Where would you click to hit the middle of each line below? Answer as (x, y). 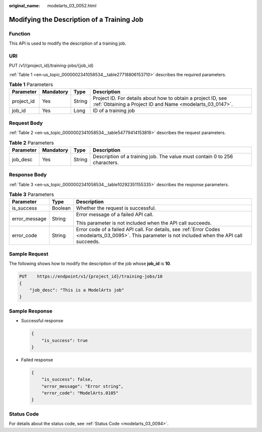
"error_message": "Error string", (82, 386)
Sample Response (31, 311)
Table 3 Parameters (32, 194)
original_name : (25, 6)
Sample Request (29, 254)
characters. (106, 162)
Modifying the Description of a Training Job (76, 19)
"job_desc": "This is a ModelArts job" (77, 290)
